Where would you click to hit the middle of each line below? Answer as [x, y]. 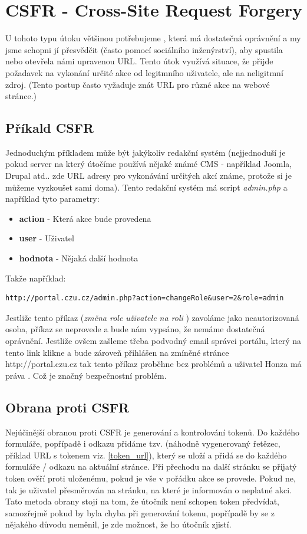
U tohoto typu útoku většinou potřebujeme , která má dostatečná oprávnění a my [153, 38]
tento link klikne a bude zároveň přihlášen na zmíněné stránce [117, 352]
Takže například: [36, 278]
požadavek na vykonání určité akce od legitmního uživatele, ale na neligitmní [144, 72]
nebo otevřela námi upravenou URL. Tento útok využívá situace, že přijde [139, 61]
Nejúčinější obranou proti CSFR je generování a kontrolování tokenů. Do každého [153, 432]
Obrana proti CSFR [67, 407]
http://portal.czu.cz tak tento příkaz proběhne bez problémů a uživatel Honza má [153, 364]
